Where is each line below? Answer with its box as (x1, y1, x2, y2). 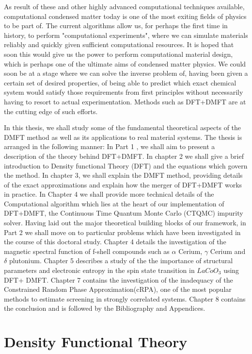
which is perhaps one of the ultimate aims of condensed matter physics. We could (4, 58, 246, 68)
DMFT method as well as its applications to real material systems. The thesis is (4, 132, 242, 142)
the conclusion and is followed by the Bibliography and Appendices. (4, 303, 205, 313)
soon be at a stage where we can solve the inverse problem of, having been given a (4, 68, 248, 78)
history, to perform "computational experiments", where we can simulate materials (4, 30, 248, 40)
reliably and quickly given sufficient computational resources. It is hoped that (4, 39, 234, 50)
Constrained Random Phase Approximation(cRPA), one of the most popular (4, 284, 232, 294)
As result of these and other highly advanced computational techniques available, (4, 1, 245, 11)
